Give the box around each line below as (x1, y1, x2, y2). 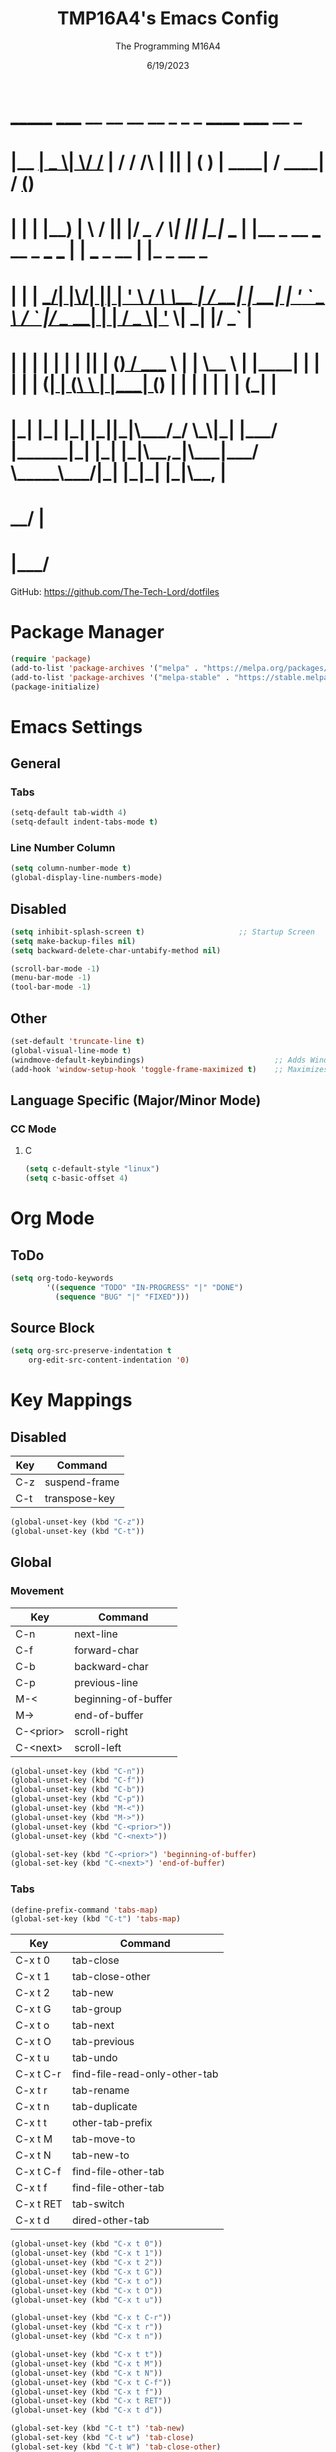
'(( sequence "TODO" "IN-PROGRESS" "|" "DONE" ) (46, 1282, 244, 1292)
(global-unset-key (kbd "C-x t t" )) (10, 2350, 163, 2360)
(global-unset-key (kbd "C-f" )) (10, 1775, 145, 1786)
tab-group (71, 2002, 122, 2016)
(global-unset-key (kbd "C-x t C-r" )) (10, 2313, 172, 2323)
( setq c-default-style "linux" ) (24, 1164, 160, 1174)
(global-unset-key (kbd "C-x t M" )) (10, 2358, 163, 2369)
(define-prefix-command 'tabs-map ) (10, 1905, 159, 1915)
